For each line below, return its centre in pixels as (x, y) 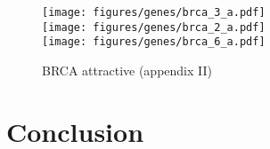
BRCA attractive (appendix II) (127, 70)
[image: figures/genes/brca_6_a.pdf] (154, 42)
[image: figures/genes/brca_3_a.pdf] (154, 12)
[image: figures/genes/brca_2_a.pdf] (154, 27)
